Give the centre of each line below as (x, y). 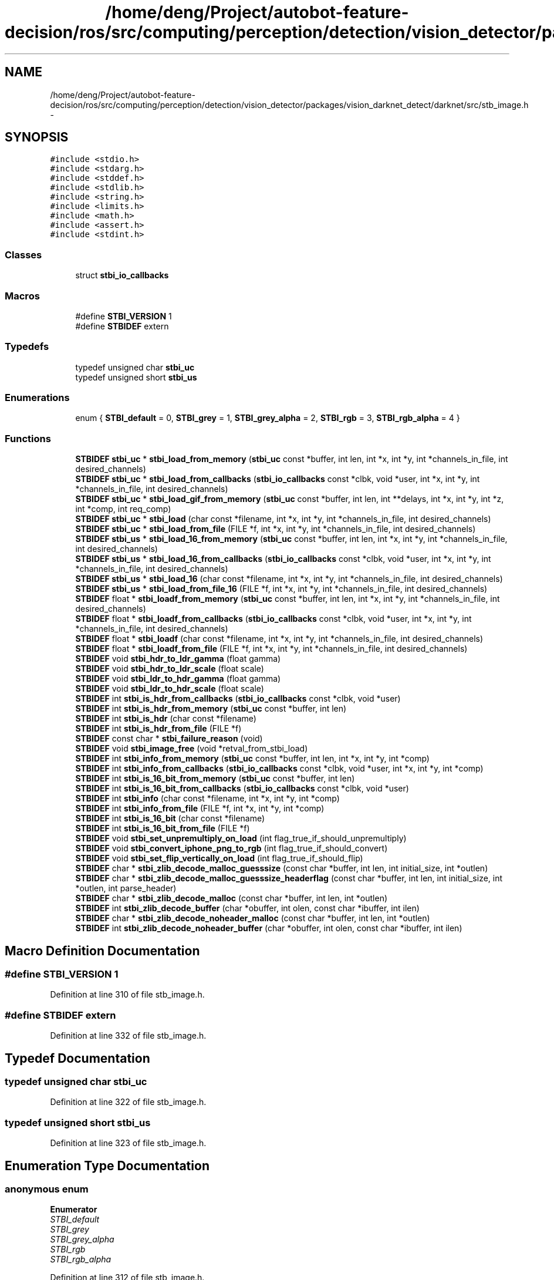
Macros (22, 296)
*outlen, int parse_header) (126, 888)
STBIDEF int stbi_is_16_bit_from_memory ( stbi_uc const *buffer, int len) (215, 779)
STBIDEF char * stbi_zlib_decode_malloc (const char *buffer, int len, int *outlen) (232, 898)
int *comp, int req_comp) (123, 509)
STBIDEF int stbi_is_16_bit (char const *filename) (170, 818)
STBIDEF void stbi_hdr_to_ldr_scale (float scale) (170, 669)
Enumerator (74, 1210)
